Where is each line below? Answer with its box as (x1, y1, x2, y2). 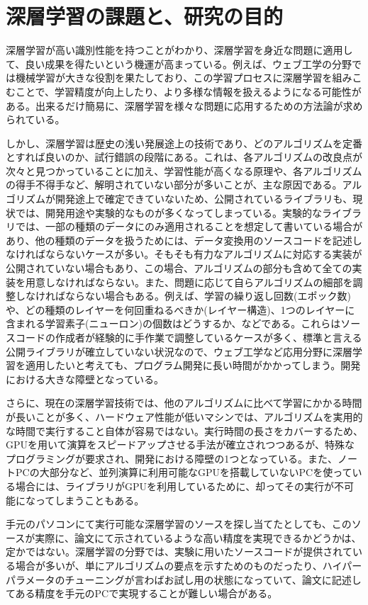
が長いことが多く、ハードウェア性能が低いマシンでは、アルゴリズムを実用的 (6, 409, 363, 424)
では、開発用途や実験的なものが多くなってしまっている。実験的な (15, 205, 323, 220)
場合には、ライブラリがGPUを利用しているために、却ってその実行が (15, 478, 335, 493)
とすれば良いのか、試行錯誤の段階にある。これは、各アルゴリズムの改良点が (6, 149, 362, 164)
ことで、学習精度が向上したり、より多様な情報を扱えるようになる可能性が (15, 84, 362, 98)
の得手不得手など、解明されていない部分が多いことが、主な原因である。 (6, 177, 342, 192)
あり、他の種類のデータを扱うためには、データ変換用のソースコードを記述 (6, 232, 352, 247)
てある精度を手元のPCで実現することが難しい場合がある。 (6, 586, 278, 601)
